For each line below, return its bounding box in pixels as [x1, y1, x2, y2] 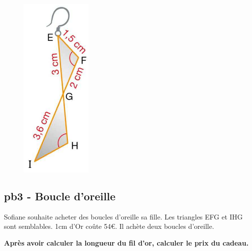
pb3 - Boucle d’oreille [4, 188, 116, 203]
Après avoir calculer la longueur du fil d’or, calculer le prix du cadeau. [4, 237, 249, 248]
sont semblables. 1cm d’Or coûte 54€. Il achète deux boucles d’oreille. [4, 221, 214, 231]
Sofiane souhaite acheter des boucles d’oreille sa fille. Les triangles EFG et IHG [4, 211, 243, 221]
